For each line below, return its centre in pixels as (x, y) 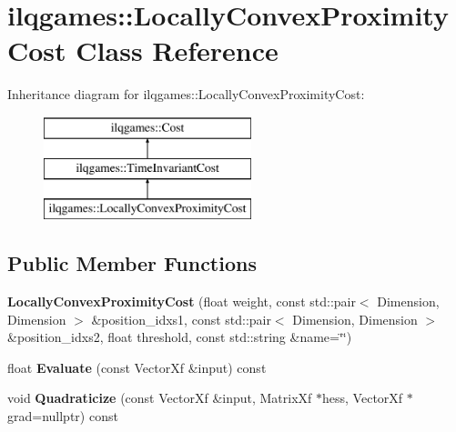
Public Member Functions (132, 263)
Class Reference (177, 50)
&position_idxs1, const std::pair (181, 319)
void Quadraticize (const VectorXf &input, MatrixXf (160, 398)
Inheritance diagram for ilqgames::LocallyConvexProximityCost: (186, 94)
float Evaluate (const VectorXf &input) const (137, 367)
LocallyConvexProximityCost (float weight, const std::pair (182, 301)
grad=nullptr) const (63, 416)
